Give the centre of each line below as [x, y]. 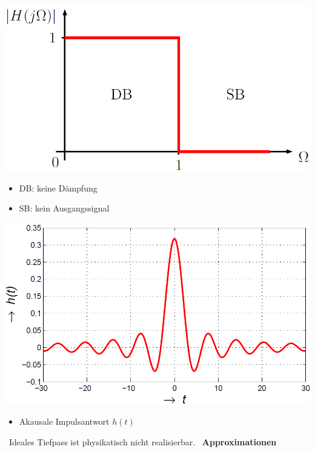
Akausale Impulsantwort [64, 421]
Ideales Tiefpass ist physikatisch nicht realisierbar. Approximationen [143, 441]
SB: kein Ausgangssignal [64, 208]
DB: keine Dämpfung [58, 188]
